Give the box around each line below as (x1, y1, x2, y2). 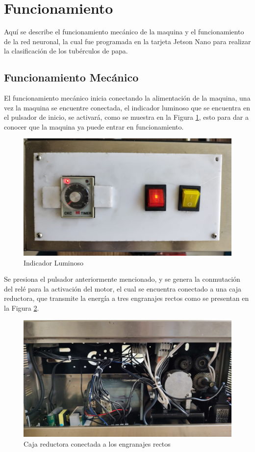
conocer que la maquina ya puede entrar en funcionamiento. (4, 121, 184, 132)
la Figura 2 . (4, 302, 39, 313)
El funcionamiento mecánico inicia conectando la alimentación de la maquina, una (4, 93, 251, 103)
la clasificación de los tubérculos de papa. (4, 46, 128, 56)
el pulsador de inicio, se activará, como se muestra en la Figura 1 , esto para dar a (4, 112, 249, 122)
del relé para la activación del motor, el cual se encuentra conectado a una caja (4, 283, 241, 293)
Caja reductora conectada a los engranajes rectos (24, 438, 171, 449)
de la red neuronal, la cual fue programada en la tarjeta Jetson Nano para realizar (4, 36, 251, 46)
